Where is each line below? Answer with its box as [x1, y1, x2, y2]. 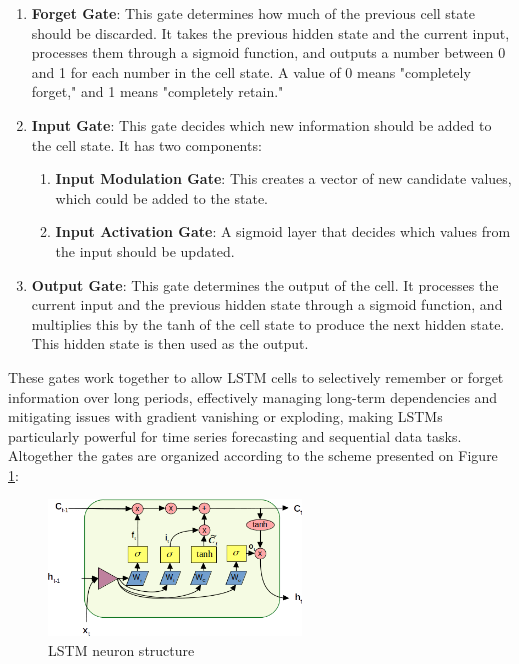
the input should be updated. [55, 240, 235, 261]
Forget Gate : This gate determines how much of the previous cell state [31, 3, 475, 23]
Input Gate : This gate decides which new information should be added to [31, 114, 492, 135]
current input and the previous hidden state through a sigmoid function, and [31, 294, 503, 315]
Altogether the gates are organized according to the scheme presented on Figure [8, 445, 498, 466]
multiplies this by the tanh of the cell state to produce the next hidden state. [31, 313, 505, 334]
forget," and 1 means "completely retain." [31, 81, 284, 102]
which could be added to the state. [55, 187, 269, 208]
